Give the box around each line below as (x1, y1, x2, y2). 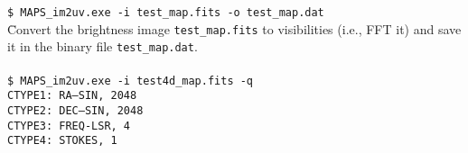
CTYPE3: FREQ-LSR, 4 (7, 119, 131, 132)
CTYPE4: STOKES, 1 (7, 134, 117, 148)
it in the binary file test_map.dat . (7, 37, 198, 56)
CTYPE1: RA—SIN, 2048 (7, 89, 137, 103)
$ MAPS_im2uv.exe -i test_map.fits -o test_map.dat (7, 6, 324, 19)
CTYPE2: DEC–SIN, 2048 (7, 103, 144, 117)
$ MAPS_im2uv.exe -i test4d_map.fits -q (7, 74, 254, 87)
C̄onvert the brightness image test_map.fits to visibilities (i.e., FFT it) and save (7, 19, 462, 38)
